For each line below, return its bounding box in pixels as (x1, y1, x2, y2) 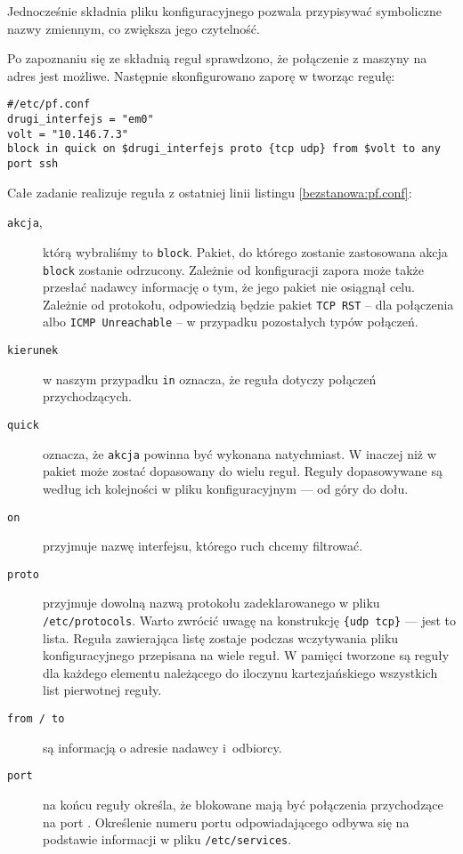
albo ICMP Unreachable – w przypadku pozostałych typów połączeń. (43, 312, 418, 331)
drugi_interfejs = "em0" (7, 113, 154, 126)
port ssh (7, 157, 59, 170)
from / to (7, 713, 65, 726)
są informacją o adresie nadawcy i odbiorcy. (43, 737, 282, 756)
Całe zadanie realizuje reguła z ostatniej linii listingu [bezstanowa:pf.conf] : (7, 182, 412, 201)
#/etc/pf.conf (7, 98, 91, 111)
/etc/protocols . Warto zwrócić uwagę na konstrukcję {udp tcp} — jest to (43, 611, 456, 630)
